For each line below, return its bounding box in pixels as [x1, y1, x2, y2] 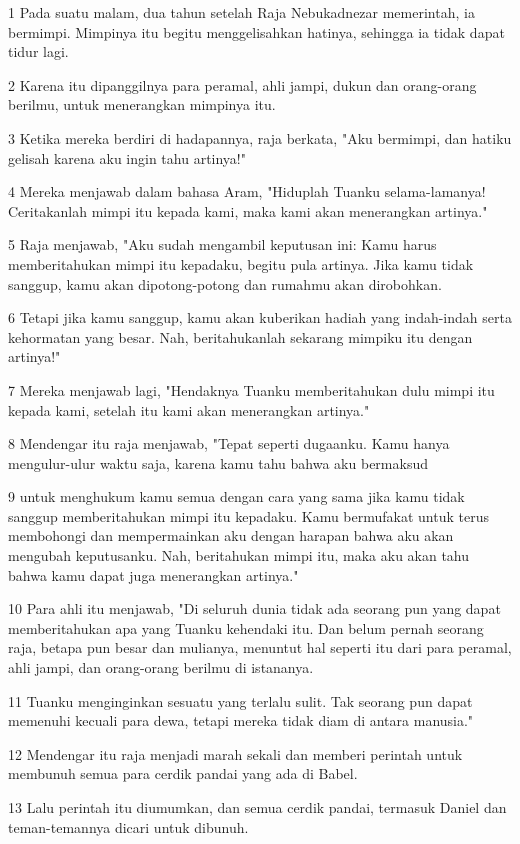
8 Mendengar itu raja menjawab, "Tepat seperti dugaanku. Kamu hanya [8, 433, 450, 454]
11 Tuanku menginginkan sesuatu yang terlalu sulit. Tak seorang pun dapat [8, 690, 473, 711]
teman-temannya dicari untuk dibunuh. [8, 816, 249, 837]
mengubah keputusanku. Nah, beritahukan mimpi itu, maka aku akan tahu [8, 545, 470, 566]
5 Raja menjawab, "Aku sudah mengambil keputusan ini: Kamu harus [8, 234, 437, 255]
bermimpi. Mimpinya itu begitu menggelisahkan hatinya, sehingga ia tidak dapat [8, 21, 505, 42]
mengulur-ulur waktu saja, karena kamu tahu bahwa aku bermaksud [8, 452, 428, 473]
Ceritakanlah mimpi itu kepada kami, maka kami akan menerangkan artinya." [8, 200, 488, 221]
